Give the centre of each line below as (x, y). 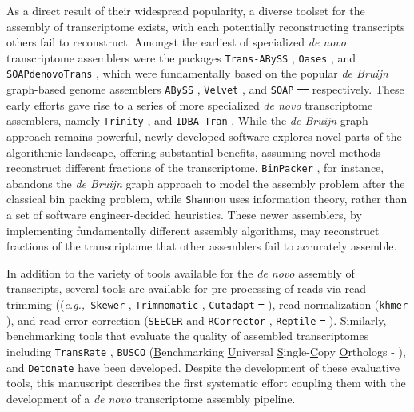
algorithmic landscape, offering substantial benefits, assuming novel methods (194, 152)
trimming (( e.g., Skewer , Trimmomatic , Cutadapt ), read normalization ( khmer (207, 304)
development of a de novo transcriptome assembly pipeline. (151, 398)
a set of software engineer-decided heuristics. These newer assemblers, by (184, 215)
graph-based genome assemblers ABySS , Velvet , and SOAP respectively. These (205, 89)
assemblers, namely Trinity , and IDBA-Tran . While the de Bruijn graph (187, 120)
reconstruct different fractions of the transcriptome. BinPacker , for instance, (195, 168)
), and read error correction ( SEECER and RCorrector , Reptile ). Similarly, (197, 320)
